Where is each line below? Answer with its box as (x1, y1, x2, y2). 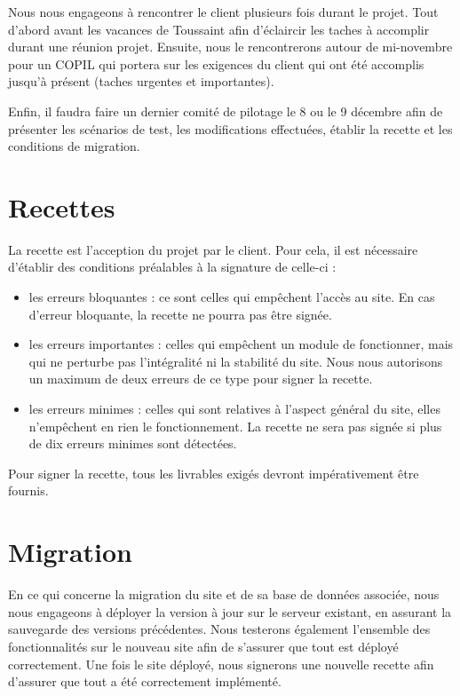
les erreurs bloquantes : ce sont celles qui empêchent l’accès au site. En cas (28, 288, 435, 306)
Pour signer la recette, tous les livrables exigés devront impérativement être (8, 463, 419, 482)
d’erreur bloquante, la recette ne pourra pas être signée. (28, 304, 332, 323)
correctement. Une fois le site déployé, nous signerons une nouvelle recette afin (8, 654, 434, 673)
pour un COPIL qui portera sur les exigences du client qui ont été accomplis (8, 54, 424, 73)
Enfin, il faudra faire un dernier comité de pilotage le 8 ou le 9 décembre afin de (8, 101, 443, 120)
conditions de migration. (8, 137, 140, 155)
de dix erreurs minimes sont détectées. (28, 434, 237, 453)
